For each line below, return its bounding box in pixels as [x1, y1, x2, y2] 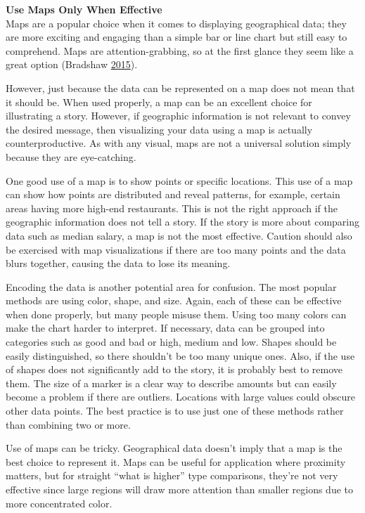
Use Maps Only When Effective [6, 2, 162, 16]
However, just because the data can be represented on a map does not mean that [6, 80, 355, 95]
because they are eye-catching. [6, 149, 136, 164]
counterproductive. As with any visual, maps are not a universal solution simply [6, 136, 352, 150]
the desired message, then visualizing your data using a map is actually [6, 122, 313, 136]
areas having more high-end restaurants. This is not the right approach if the [6, 200, 338, 215]
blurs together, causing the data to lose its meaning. [6, 256, 231, 271]
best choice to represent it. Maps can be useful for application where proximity [6, 454, 346, 469]
